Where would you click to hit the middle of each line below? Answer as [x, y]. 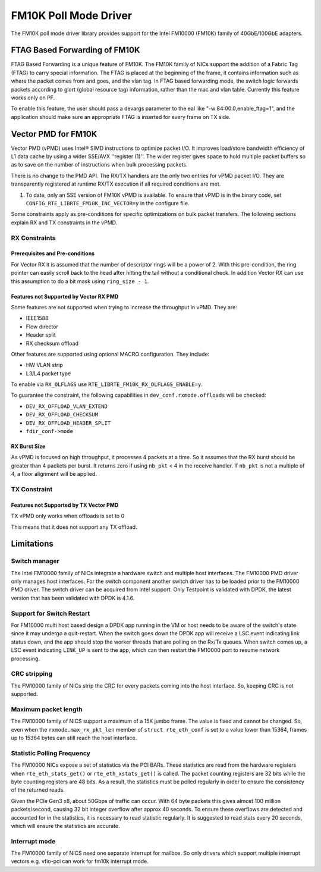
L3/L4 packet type [48, 373]
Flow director [42, 327]
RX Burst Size [28, 447]
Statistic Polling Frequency [51, 753]
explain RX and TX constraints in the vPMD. [64, 222]
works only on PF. [33, 98]
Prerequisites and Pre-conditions [53, 253]
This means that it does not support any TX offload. [74, 527]
